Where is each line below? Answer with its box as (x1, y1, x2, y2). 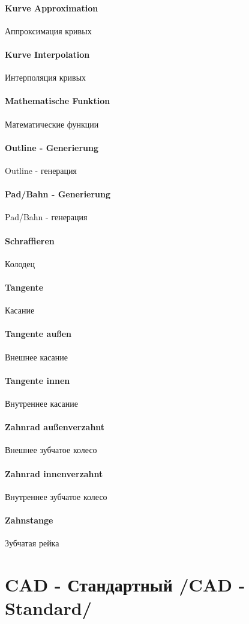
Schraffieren (5, 234, 55, 247)
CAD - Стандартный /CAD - (5, 572, 245, 596)
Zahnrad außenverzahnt (5, 421, 105, 433)
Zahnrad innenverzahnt (5, 467, 103, 480)
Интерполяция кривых (5, 71, 86, 84)
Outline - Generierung (5, 141, 99, 153)
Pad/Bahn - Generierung (5, 188, 111, 200)
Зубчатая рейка (5, 537, 59, 549)
